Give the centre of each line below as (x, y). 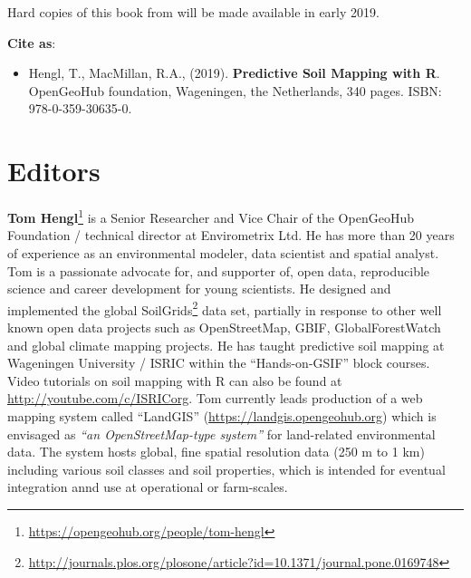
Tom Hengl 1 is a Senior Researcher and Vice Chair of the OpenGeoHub (211, 216)
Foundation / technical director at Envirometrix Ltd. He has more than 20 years (231, 235)
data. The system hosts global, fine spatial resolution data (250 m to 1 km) (216, 452)
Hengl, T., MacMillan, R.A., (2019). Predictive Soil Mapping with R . (234, 73)
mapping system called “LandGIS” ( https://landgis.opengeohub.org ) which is (222, 415)
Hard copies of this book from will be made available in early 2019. (193, 12)
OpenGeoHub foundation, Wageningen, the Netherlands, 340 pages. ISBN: (235, 90)
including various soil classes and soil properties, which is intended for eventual (226, 469)
